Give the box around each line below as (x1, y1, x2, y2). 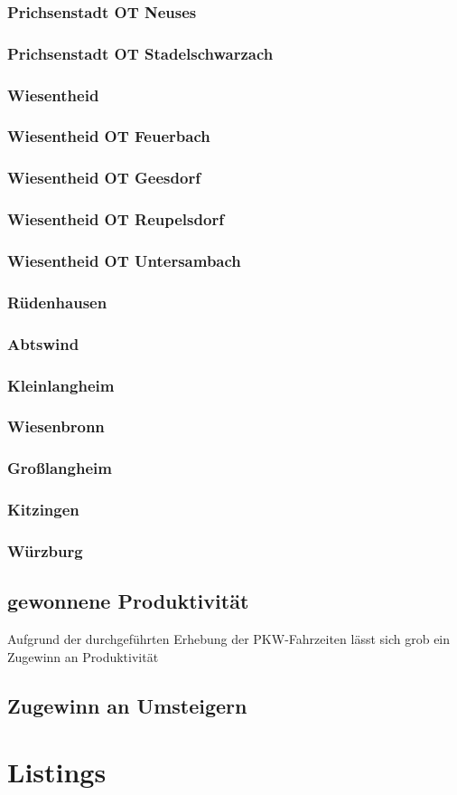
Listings (7, 753, 107, 790)
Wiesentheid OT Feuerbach (7, 125, 210, 147)
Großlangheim (7, 457, 112, 479)
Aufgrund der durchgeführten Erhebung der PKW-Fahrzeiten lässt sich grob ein (7, 629, 451, 648)
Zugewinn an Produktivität (7, 647, 159, 666)
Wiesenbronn (7, 415, 105, 438)
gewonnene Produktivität (7, 587, 249, 615)
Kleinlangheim (7, 374, 115, 396)
